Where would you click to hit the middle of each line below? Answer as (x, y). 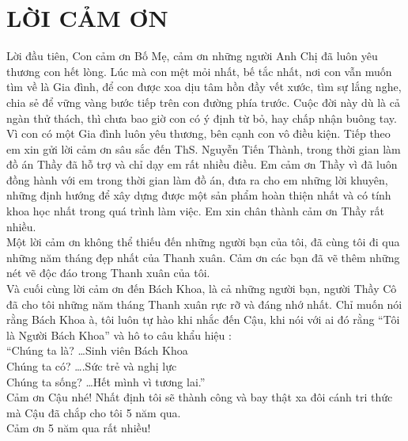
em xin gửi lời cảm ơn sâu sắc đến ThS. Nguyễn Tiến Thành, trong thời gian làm (204, 148)
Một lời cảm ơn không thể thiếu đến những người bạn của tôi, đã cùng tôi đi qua (203, 242)
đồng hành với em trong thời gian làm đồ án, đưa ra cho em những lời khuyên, (197, 179)
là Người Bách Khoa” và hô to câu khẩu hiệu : (119, 335)
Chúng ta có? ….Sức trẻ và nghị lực (92, 366)
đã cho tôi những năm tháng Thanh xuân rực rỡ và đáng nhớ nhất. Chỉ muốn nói (204, 304)
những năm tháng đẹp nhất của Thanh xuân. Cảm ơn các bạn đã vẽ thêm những (203, 257)
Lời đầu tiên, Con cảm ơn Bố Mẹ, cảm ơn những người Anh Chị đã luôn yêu (192, 56)
